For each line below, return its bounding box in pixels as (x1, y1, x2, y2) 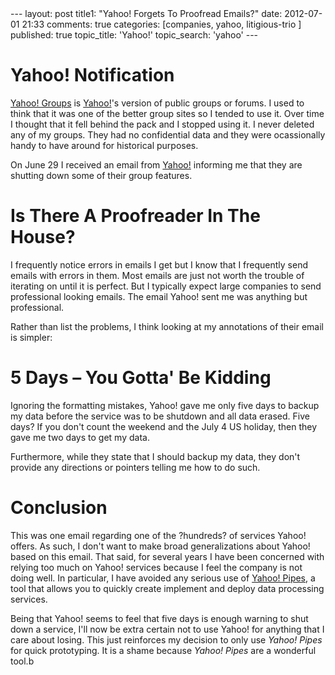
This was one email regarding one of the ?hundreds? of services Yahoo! (10, 529, 307, 541)
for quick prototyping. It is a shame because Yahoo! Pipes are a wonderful (10, 644, 317, 656)
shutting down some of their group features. (10, 169, 193, 181)
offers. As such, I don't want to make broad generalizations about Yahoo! (10, 540, 311, 552)
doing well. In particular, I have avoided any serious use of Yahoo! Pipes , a (10, 572, 316, 584)
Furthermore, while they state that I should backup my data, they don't (10, 450, 301, 462)
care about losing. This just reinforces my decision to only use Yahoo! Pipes (10, 633, 323, 646)
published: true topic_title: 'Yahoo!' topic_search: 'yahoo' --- (10, 29, 259, 41)
